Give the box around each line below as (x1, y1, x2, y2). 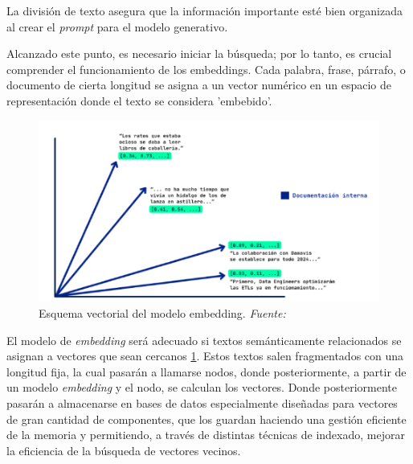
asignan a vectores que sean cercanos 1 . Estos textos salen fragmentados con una (6, 347, 404, 364)
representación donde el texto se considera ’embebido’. (6, 92, 272, 109)
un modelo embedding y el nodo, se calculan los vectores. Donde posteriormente (6, 379, 397, 396)
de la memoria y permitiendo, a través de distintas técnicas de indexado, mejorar (6, 426, 405, 443)
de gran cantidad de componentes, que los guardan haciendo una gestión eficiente (6, 410, 407, 427)
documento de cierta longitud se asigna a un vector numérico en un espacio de (6, 76, 392, 93)
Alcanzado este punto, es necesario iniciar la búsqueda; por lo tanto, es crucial (6, 45, 392, 62)
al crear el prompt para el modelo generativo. (6, 18, 228, 35)
